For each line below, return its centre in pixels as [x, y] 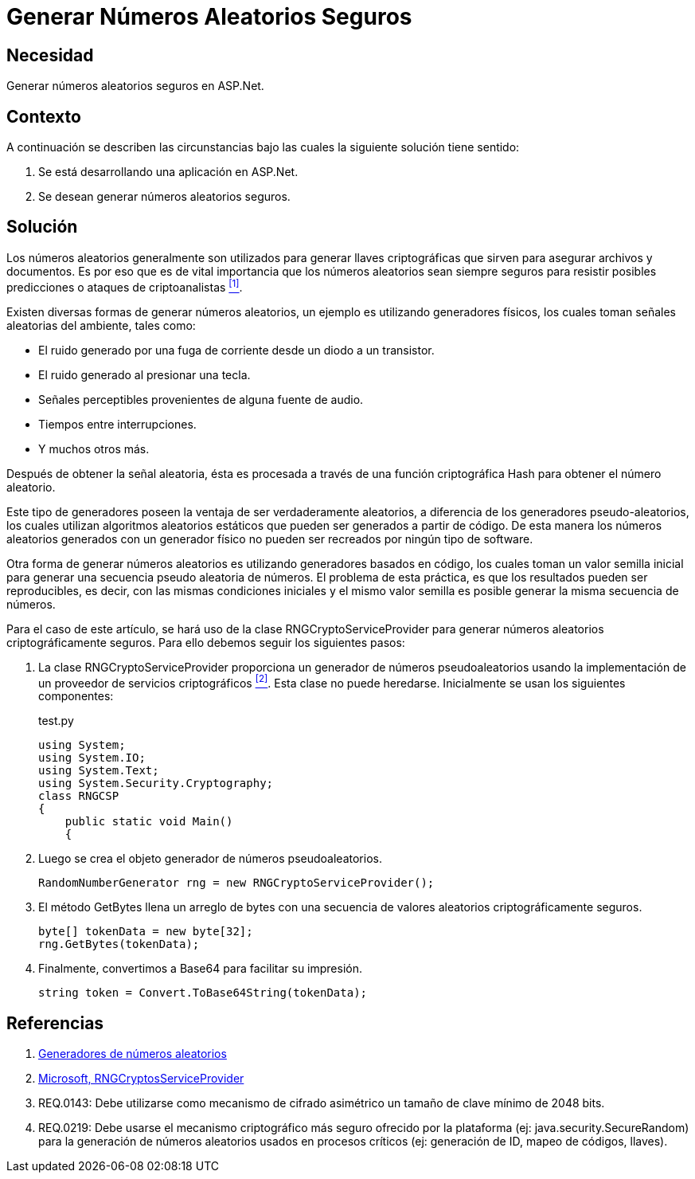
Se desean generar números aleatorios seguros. [164, 197]
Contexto [44, 116]
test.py [56, 721]
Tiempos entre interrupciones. [117, 424]
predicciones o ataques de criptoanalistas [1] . [125, 286]
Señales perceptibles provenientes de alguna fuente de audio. [201, 399]
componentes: [76, 696]
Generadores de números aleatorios [133, 1054]
